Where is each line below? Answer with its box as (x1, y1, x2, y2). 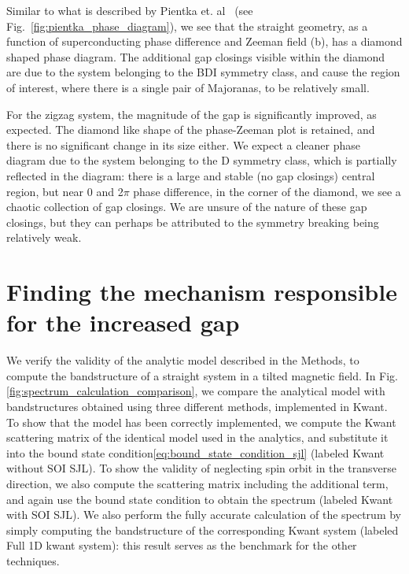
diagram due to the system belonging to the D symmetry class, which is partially (6, 152, 397, 168)
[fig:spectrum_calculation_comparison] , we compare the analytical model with (6, 383, 385, 399)
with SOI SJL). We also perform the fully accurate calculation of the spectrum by (6, 506, 401, 523)
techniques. (6, 552, 60, 568)
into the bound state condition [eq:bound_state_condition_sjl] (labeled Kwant (6, 444, 385, 461)
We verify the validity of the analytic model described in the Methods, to (6, 352, 359, 368)
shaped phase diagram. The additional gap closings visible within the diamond (6, 48, 385, 65)
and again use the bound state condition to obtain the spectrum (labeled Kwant (6, 491, 393, 507)
